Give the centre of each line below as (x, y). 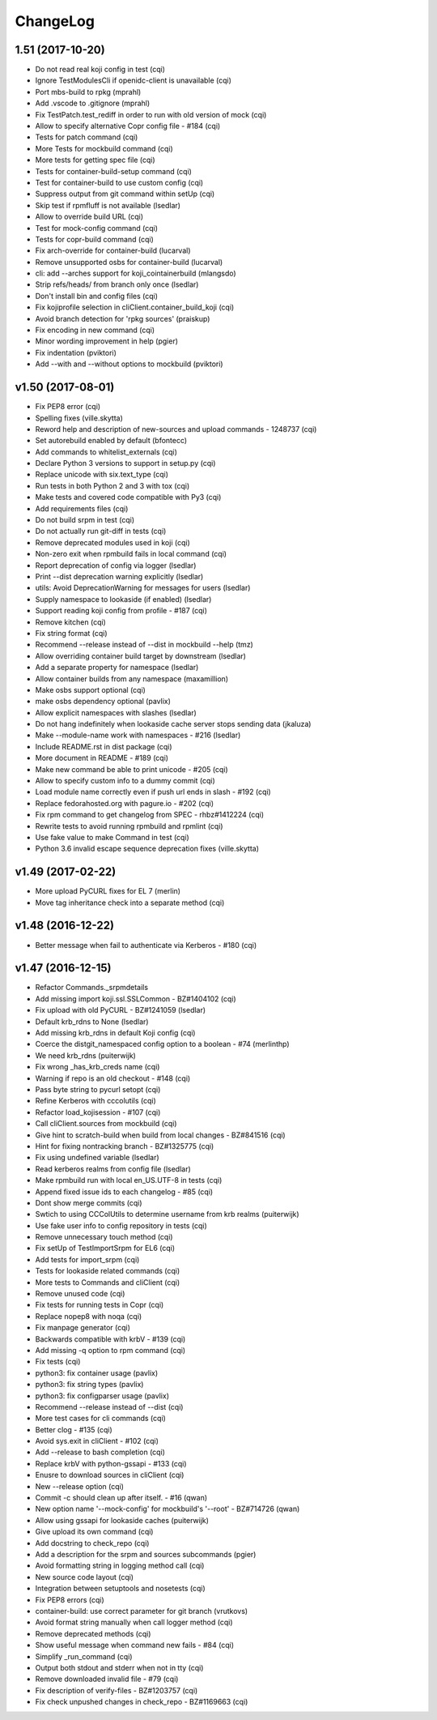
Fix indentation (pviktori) (76, 352)
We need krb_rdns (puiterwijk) (86, 1055)
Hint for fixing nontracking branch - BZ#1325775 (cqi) (125, 1146)
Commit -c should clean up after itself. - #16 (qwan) (121, 1498)
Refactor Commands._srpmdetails (92, 988)
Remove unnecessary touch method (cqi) (104, 1237)
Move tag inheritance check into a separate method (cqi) (130, 903)
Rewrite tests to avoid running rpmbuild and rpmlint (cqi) (129, 826)
